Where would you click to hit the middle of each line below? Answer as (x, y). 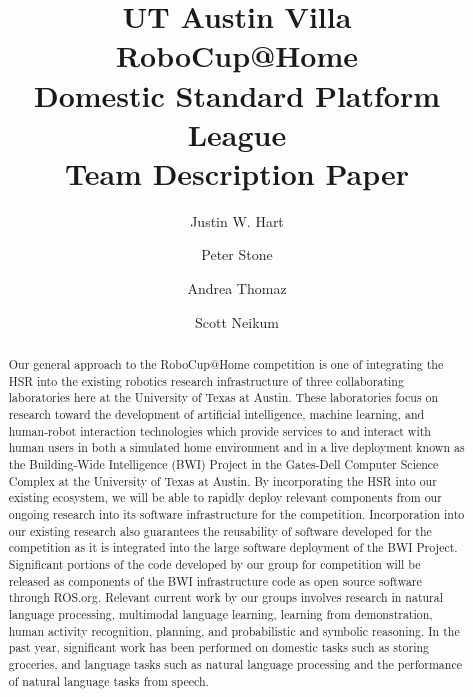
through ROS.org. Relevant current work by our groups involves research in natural (226, 597)
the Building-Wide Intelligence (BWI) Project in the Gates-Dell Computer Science (223, 463)
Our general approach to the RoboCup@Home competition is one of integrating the (226, 364)
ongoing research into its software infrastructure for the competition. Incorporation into (236, 513)
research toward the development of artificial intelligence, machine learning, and (216, 414)
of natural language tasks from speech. (108, 680)
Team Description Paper (237, 172)
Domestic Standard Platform (237, 94)
